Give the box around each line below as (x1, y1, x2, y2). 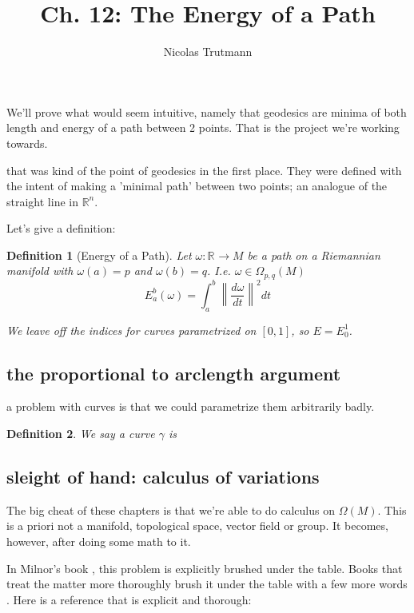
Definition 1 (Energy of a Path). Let (6, 246, 192, 263)
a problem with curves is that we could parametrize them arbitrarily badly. (6, 398, 375, 415)
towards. (6, 134, 48, 151)
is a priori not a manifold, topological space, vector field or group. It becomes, (6, 517, 388, 534)
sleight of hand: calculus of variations (6, 464, 320, 489)
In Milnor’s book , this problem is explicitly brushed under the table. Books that (6, 559, 403, 576)
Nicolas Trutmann (163, 43, 253, 60)
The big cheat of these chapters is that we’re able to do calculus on (6, 501, 335, 518)
